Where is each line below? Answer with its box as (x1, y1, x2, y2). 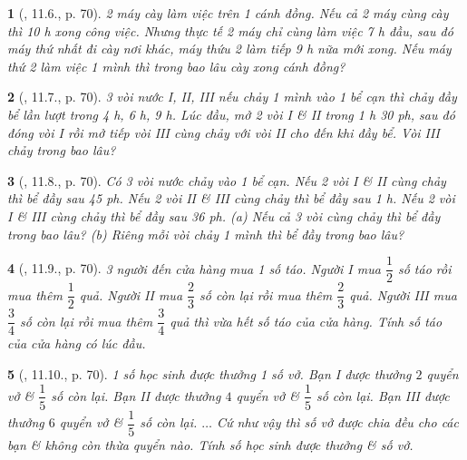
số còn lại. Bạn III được (316, 386, 450, 405)
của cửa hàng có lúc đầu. (7, 334, 146, 353)
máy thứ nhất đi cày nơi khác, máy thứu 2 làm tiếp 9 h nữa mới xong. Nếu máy (7, 39, 452, 58)
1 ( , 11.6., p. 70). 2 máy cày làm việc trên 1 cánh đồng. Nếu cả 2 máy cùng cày (7, 4, 449, 22)
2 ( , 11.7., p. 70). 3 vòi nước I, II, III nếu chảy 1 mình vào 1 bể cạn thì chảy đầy (7, 87, 457, 106)
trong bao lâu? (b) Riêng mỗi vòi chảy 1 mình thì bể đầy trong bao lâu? (7, 224, 404, 243)
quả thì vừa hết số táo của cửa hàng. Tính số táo (170, 311, 443, 330)
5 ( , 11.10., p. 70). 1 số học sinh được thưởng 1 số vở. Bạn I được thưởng (7, 364, 412, 383)
